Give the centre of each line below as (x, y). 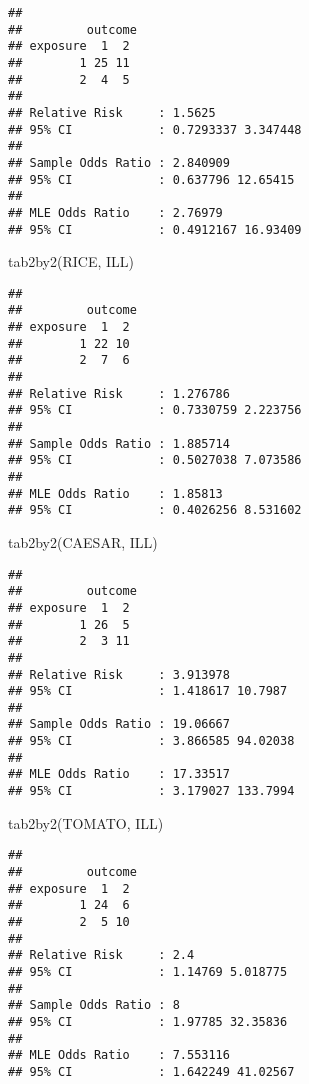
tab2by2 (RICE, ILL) (71, 261)
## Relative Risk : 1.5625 (112, 112)
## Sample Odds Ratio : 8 (94, 1005)
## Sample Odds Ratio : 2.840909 (119, 162)
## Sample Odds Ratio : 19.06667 (119, 724)
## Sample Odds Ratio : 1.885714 (119, 443)
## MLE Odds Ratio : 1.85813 (115, 493)
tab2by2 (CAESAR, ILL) (83, 541)
